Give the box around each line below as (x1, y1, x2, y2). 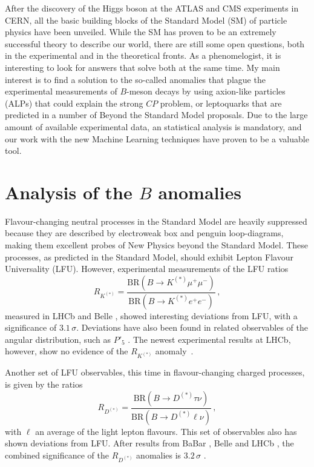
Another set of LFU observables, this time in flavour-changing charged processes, (5, 366, 305, 379)
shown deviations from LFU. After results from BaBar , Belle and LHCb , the (5, 437, 294, 449)
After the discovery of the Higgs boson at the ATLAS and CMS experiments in (5, 2, 299, 14)
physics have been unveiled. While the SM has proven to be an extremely (5, 25, 276, 38)
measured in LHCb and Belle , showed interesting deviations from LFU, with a (5, 309, 298, 322)
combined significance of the (5, 448, 109, 461)
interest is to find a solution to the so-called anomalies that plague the (5, 73, 266, 85)
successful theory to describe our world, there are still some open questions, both (5, 37, 305, 50)
